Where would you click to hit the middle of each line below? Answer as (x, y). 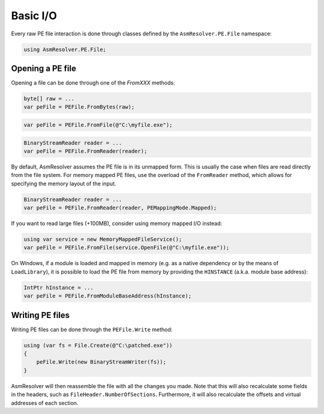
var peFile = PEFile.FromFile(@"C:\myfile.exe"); (98, 125)
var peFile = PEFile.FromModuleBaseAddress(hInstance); (108, 296)
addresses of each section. (45, 403)
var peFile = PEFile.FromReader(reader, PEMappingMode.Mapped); (120, 208)
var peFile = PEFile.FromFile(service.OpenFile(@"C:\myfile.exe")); (127, 248)
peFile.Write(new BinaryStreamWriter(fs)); (101, 362)
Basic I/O (34, 16)
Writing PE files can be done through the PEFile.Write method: (92, 329)
